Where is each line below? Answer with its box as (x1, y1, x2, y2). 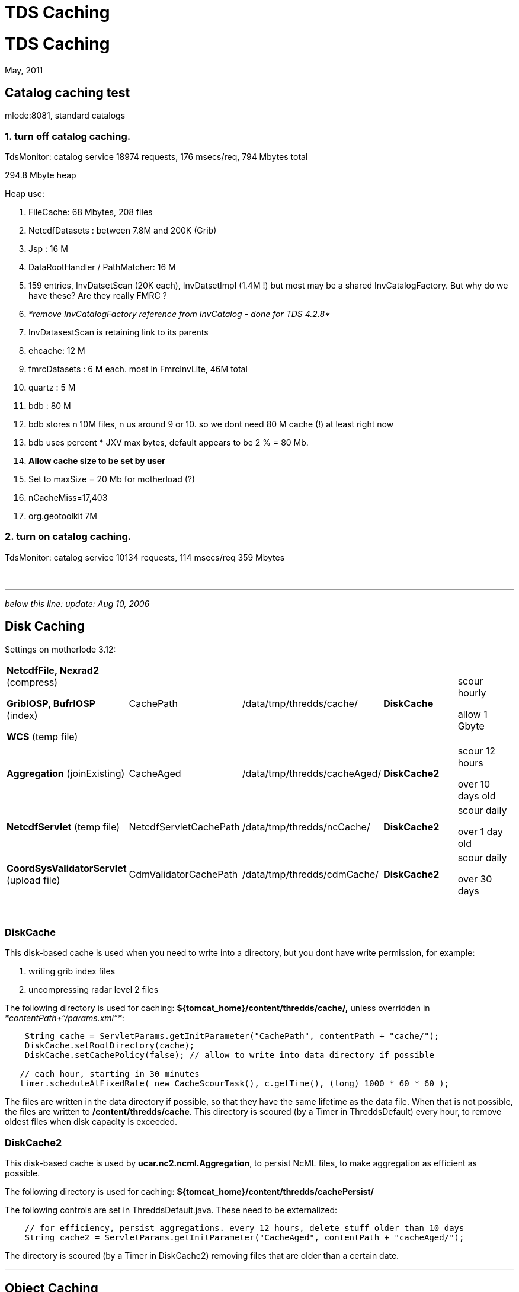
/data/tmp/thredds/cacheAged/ (242, 767, 382, 779)
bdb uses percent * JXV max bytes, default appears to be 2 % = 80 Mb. (28, 437, 309, 448)
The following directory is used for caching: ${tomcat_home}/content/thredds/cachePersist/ (5, 1187, 374, 1197)
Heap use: (5, 188, 44, 199)
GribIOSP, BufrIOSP (7, 697, 96, 709)
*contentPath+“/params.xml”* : (5, 1013, 124, 1024)
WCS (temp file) (7, 730, 78, 743)
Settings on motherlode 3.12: (5, 644, 116, 654)
